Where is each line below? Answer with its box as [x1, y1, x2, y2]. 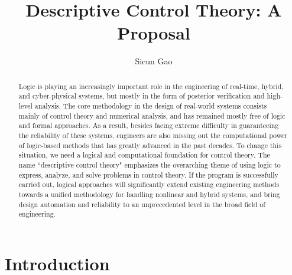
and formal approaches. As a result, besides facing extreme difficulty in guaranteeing [18, 120, 279, 130]
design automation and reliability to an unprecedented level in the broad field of [18, 199, 265, 209]
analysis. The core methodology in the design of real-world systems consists [34, 101, 267, 111]
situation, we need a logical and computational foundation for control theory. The [18, 150, 270, 160]
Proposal [117, 21, 190, 45]
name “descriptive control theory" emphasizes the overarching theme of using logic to [18, 159, 281, 169]
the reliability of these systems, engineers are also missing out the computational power [18, 130, 287, 140]
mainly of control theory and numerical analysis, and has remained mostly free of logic [18, 110, 285, 120]
